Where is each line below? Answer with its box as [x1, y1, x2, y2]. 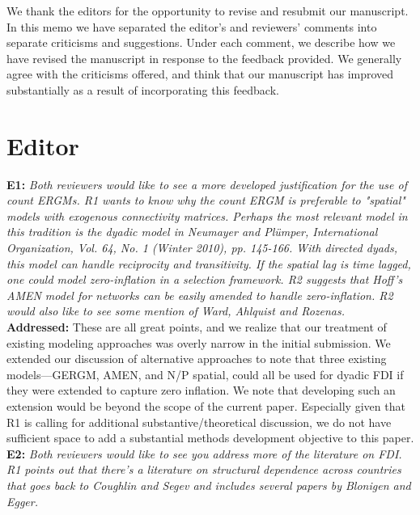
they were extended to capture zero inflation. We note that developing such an [6, 382, 396, 399]
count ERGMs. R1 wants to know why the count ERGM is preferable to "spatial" [6, 192, 405, 209]
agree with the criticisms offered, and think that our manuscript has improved [6, 65, 394, 82]
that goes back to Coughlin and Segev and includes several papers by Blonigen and [6, 476, 411, 493]
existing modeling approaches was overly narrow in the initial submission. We [6, 334, 391, 351]
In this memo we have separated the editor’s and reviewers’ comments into [6, 18, 377, 35]
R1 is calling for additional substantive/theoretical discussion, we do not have [6, 413, 392, 430]
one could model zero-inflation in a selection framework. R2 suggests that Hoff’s [6, 271, 403, 288]
